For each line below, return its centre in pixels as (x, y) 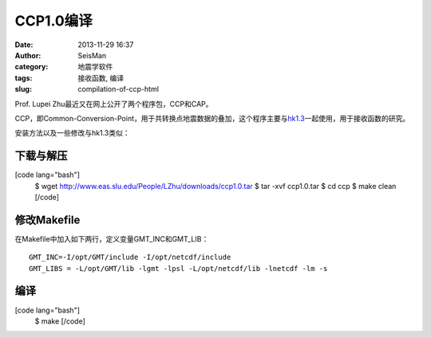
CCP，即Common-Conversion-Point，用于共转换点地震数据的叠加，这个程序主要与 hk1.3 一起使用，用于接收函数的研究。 (212, 118)
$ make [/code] (60, 321)
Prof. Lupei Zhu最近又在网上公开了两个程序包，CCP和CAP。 (114, 104)
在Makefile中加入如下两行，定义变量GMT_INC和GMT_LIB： (112, 238)
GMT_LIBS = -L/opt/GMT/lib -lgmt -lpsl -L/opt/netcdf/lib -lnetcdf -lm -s (178, 268)
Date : (24, 45)
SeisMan (92, 55)
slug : (23, 89)
